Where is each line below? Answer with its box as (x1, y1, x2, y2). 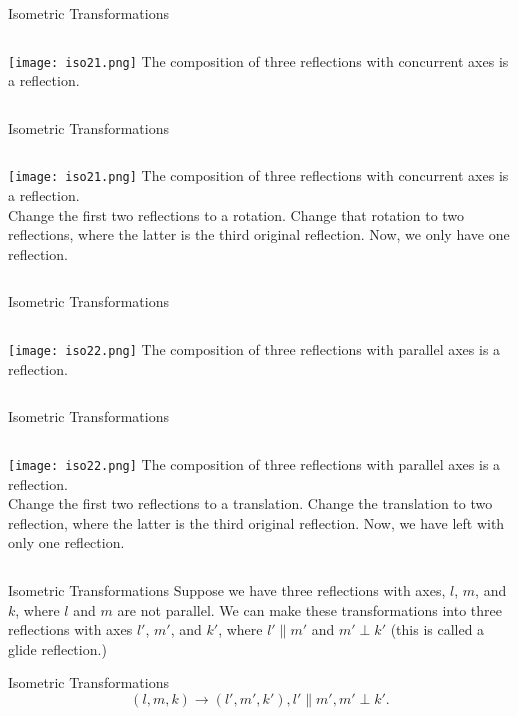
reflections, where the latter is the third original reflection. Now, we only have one (8, 224, 510, 245)
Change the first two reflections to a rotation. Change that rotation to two (8, 204, 465, 225)
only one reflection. (8, 532, 125, 553)
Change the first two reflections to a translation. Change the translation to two (8, 493, 493, 514)
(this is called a (390, 619, 485, 640)
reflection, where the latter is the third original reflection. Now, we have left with (8, 512, 505, 533)
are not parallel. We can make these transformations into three (117, 599, 503, 620)
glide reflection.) (8, 638, 107, 659)
